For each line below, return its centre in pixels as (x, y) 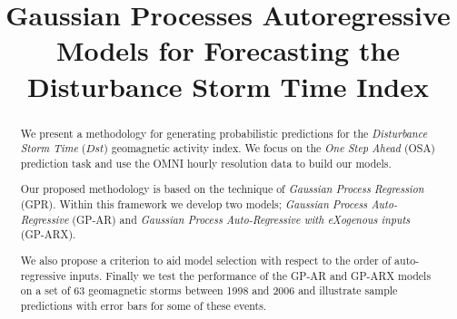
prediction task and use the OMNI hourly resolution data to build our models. (206, 163)
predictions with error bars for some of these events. (144, 305)
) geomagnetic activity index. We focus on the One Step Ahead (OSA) (269, 148)
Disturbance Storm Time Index (228, 86)
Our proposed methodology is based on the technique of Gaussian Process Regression (222, 189)
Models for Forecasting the (228, 50)
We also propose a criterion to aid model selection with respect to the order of (206, 260)
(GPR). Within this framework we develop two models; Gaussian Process (194, 204)
